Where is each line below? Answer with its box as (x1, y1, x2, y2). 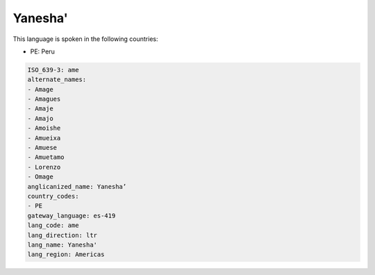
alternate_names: (27, 76, 87, 83)
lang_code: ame (27, 222, 79, 229)
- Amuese (27, 144, 58, 152)
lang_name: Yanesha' (27, 240, 97, 249)
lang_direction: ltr (27, 231, 97, 239)
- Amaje (27, 105, 53, 112)
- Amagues (27, 95, 61, 103)
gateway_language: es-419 (27, 212, 116, 219)
